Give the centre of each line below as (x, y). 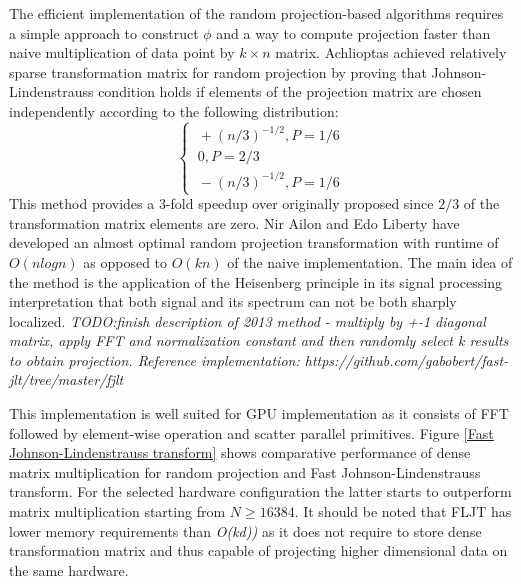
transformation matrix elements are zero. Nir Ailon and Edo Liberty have (234, 222)
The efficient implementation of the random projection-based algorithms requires (256, 13)
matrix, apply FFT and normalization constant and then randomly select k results (259, 340)
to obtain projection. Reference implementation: (154, 359)
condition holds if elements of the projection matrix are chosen (290, 91)
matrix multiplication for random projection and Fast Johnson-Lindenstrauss (245, 471)
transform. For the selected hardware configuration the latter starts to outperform (260, 491)
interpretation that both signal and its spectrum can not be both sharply (233, 301)
